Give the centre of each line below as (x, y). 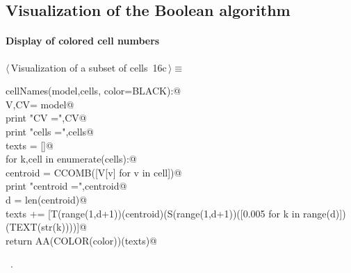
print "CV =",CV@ (46, 118)
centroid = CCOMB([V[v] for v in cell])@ (94, 172)
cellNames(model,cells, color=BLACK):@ (93, 91)
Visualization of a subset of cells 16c (89, 67)
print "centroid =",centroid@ (66, 186)
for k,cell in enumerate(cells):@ (71, 159)
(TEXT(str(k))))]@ (46, 227)
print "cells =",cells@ (50, 131)
